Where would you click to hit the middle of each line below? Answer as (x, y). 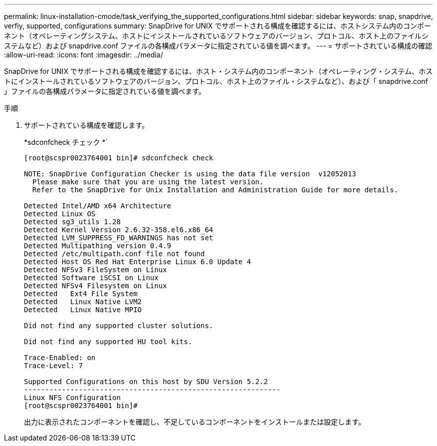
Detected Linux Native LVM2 (83, 302)
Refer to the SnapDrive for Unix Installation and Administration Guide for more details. (215, 190)
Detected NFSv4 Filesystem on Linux (96, 286)
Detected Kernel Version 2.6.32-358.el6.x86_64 (119, 230)
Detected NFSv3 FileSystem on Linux (96, 270)
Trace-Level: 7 (54, 366)
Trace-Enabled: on (60, 358)
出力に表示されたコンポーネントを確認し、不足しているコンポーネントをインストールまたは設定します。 (195, 422)
